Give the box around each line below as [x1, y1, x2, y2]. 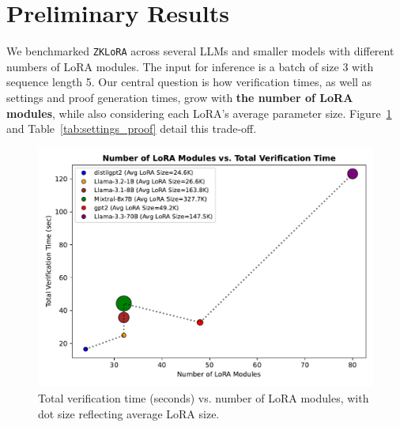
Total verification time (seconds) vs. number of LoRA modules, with [38, 390, 369, 406]
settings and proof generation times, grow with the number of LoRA [6, 89, 353, 105]
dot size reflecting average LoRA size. [38, 405, 220, 421]
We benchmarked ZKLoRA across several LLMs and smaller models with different [6, 43, 394, 59]
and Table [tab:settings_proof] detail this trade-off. [6, 120, 257, 137]
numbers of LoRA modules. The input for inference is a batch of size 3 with [6, 58, 374, 74]
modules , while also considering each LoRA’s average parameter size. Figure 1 [6, 104, 392, 121]
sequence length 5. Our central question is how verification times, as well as [6, 74, 372, 90]
